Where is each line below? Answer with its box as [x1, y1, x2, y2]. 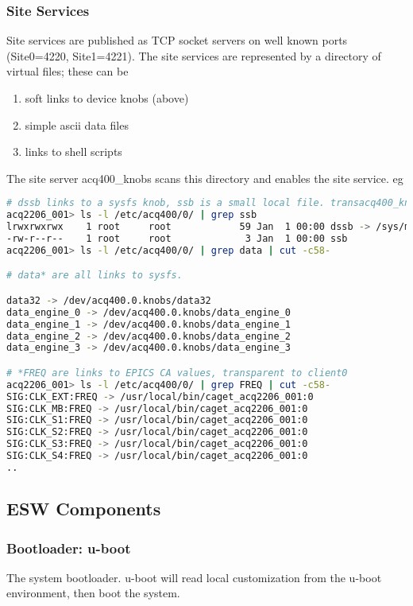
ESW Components [6, 496, 161, 521]
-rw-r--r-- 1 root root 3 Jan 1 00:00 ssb [6, 233, 348, 244]
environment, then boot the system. [6, 585, 180, 601]
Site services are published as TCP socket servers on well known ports [6, 32, 348, 49]
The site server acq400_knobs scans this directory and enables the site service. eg [6, 169, 403, 186]
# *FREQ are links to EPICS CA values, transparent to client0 [6, 367, 348, 379]
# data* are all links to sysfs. [6, 270, 183, 282]
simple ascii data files [25, 116, 129, 133]
